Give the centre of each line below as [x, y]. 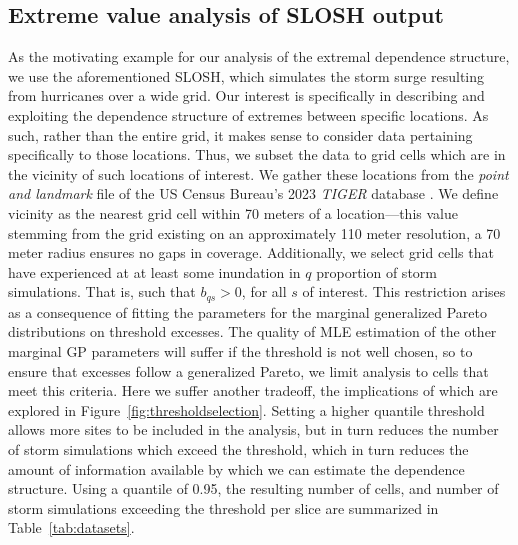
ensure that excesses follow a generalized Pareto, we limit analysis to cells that [248, 370]
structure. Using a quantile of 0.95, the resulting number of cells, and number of [253, 488]
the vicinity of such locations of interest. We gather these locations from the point [258, 173]
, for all [264, 291]
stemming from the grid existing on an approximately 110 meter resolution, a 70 [254, 232]
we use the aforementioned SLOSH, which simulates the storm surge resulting [246, 75]
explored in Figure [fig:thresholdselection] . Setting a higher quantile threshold [246, 409]
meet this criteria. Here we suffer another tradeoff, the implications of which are [253, 390]
